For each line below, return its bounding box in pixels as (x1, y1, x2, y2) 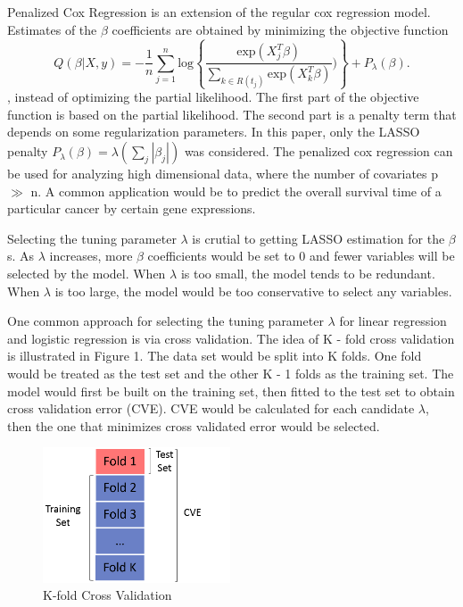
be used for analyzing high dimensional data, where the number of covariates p (7, 164, 439, 183)
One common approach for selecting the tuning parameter (7, 312, 324, 330)
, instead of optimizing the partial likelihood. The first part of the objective (7, 87, 419, 106)
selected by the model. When (7, 264, 166, 283)
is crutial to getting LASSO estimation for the (192, 229, 445, 247)
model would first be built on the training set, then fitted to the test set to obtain (7, 381, 455, 400)
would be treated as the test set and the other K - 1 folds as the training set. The (7, 364, 454, 382)
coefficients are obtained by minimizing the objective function (112, 20, 449, 38)
